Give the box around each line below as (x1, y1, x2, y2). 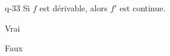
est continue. (119, 2, 166, 14)
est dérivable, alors (39, 2, 108, 14)
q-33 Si (5, 2, 30, 14)
